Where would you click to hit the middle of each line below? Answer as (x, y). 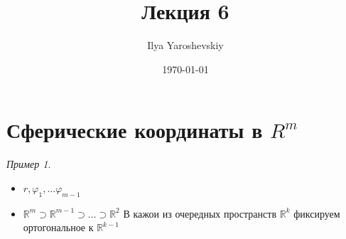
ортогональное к (58, 227)
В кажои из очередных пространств (200, 213)
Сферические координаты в (135, 130)
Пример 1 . (29, 164)
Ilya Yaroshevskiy (185, 45)
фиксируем (317, 213)
